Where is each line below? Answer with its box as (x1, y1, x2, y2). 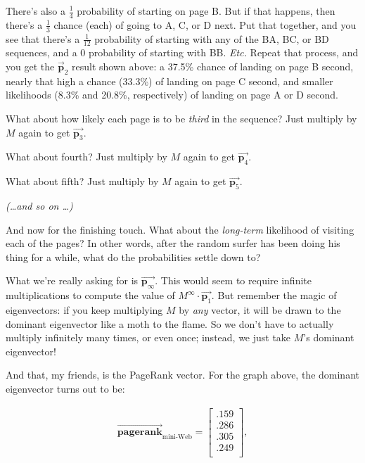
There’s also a (6, 4, 65, 18)
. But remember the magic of (211, 288, 337, 303)
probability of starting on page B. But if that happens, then (77, 4, 335, 18)
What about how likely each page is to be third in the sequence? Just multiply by (6, 111, 357, 126)
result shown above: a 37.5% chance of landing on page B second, (72, 59, 354, 74)
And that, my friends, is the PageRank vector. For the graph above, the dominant (6, 367, 359, 382)
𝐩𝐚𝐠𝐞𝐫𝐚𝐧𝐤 (117, 427, 162, 438)
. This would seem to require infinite (155, 273, 312, 288)
